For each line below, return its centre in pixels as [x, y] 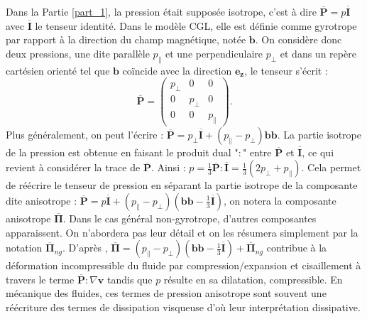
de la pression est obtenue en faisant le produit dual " [122, 152]
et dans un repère [318, 53]
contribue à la [297, 248]
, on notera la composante [280, 200]
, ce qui [318, 152]
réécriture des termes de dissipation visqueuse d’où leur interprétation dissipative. [183, 307]
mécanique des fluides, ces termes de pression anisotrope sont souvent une [166, 293]
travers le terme [40, 279]
